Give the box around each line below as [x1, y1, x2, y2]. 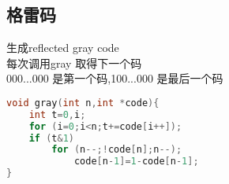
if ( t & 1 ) [28, 132, 74, 144]
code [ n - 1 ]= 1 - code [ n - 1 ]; [73, 156, 199, 167]
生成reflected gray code [6, 39, 119, 56]
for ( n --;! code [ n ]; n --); [51, 144, 182, 156]
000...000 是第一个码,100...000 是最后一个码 [6, 70, 223, 86]
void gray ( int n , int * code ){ [6, 97, 160, 109]
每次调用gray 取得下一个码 [6, 54, 142, 71]
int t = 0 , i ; [28, 109, 86, 120]
